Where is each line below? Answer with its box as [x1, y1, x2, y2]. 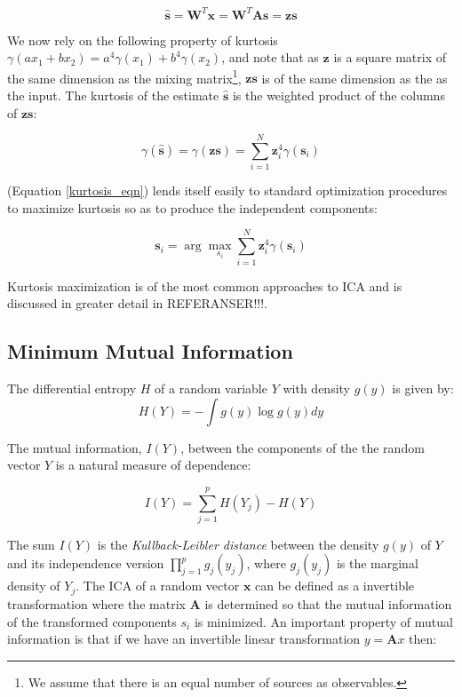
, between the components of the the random [180, 438, 425, 456]
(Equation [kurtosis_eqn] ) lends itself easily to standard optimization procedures [7, 181, 448, 200]
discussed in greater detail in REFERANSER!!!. [7, 294, 267, 313]
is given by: [392, 378, 454, 397]
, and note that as [221, 48, 319, 67]
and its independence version [7, 554, 164, 573]
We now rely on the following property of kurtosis [7, 30, 278, 49]
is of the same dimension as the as [261, 68, 448, 87]
